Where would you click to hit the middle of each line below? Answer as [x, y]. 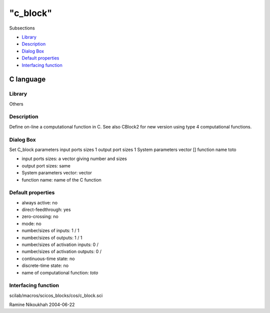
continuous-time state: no [48, 258]
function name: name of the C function [62, 179]
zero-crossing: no [40, 216]
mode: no [32, 223]
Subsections [22, 28]
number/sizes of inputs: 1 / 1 [50, 230]
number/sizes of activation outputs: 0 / [62, 251]
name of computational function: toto [60, 272]
